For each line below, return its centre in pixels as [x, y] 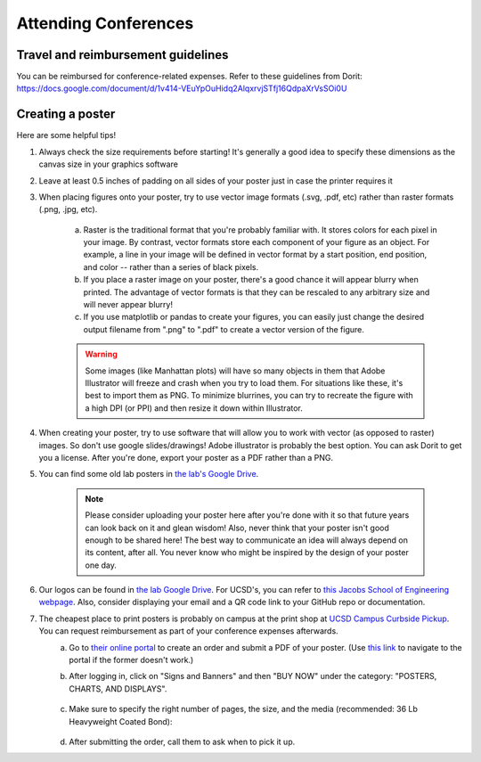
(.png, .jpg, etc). [68, 209]
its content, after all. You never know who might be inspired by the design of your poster [247, 553]
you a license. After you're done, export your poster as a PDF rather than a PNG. [186, 457]
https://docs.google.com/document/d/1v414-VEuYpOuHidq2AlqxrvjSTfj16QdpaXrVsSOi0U [182, 88]
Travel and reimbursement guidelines [122, 55]
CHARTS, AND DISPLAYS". [118, 688]
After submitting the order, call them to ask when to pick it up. [182, 742]
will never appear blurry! [128, 305]
